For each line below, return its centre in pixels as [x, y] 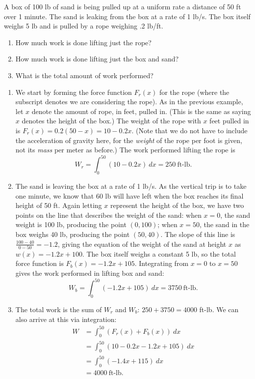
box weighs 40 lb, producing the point [73, 234]
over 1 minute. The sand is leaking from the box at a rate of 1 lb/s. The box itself [127, 16]
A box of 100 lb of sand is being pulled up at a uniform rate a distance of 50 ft [123, 6]
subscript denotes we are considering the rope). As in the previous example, [129, 102]
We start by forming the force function [74, 92]
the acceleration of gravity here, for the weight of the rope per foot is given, [129, 140]
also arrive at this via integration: [66, 319]
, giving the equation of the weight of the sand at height [142, 244]
